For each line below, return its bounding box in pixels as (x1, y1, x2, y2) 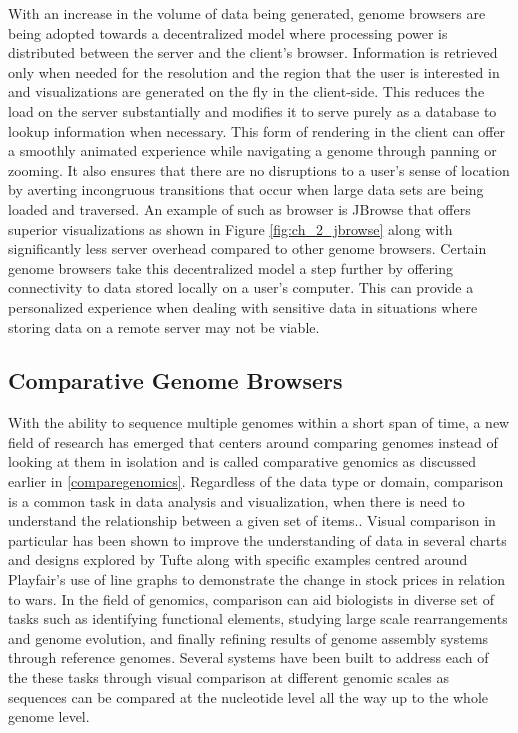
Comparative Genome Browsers (8, 365, 343, 396)
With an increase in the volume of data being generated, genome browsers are (8, 3, 486, 23)
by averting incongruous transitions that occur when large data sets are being (8, 179, 484, 200)
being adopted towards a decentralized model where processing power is (8, 22, 448, 43)
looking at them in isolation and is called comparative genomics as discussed (8, 451, 476, 472)
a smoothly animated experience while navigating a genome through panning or (8, 140, 497, 161)
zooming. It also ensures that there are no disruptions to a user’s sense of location (8, 159, 510, 180)
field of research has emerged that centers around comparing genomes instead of (8, 431, 498, 452)
